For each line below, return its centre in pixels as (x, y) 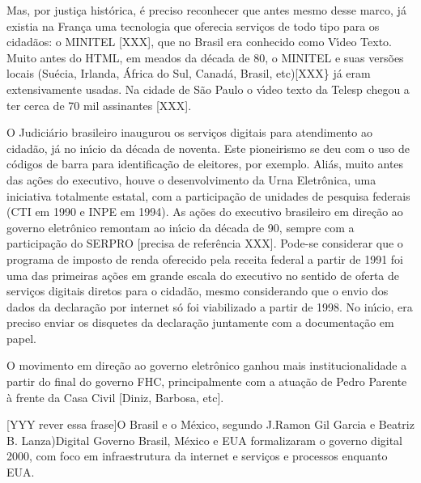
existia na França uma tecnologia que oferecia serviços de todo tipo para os (193, 25)
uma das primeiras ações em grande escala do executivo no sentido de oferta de (203, 275)
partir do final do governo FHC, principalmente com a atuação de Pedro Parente (207, 381)
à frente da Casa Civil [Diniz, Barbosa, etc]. (115, 397)
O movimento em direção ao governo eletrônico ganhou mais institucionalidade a (207, 365)
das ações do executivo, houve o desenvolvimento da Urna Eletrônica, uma (191, 179)
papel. (21, 338)
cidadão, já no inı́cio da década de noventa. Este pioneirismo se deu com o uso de (208, 148)
